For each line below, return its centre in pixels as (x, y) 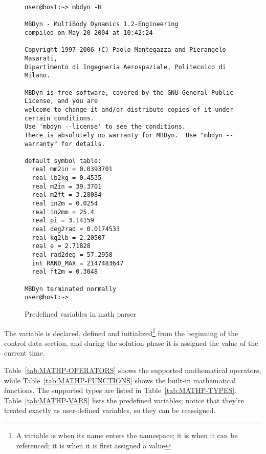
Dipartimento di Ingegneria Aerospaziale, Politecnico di (125, 67)
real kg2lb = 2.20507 (69, 238)
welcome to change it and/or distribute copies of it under (129, 109)
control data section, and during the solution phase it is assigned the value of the (131, 343)
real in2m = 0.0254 (65, 204)
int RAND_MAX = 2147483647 (78, 263)
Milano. (38, 76)
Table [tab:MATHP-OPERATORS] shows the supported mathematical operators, (133, 370)
